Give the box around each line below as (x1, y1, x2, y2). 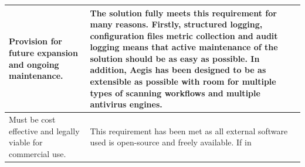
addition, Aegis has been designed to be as (90, 64, 266, 76)
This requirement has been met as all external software (90, 124, 288, 137)
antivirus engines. (90, 98, 162, 110)
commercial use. (9, 147, 66, 159)
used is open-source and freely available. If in (90, 136, 252, 148)
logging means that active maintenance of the (90, 41, 278, 53)
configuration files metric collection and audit (90, 29, 278, 41)
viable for (9, 136, 43, 148)
